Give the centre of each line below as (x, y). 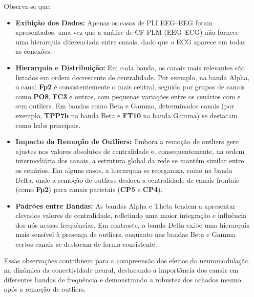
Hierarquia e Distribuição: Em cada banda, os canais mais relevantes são (130, 67)
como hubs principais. (48, 125)
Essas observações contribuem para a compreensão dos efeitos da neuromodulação (126, 260)
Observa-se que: (27, 6)
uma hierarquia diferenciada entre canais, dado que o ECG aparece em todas (130, 41)
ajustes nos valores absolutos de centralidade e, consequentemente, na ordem (130, 151)
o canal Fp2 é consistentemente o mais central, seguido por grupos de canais (130, 87)
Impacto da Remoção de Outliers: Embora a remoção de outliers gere (127, 141)
